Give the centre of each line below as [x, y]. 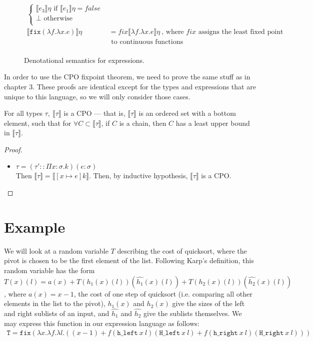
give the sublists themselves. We [193, 313]
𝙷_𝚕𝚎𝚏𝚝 [169, 333]
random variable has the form [49, 270]
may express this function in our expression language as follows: [102, 323]
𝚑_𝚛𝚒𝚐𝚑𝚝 [225, 333]
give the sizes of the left [208, 303]
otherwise [58, 19]
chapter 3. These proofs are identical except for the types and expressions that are [130, 86]
